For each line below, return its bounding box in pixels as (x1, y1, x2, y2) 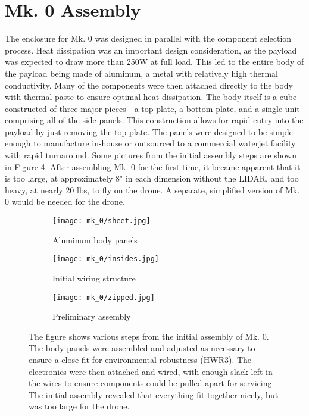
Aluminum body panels (52, 233, 138, 246)
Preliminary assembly (52, 310, 131, 323)
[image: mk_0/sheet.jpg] (52, 217, 151, 226)
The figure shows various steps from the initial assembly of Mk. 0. (29, 330, 269, 342)
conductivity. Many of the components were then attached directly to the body (5, 79, 293, 91)
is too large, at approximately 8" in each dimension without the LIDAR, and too (5, 172, 299, 184)
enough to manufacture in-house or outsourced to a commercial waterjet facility (5, 137, 296, 149)
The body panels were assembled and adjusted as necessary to (29, 342, 255, 354)
